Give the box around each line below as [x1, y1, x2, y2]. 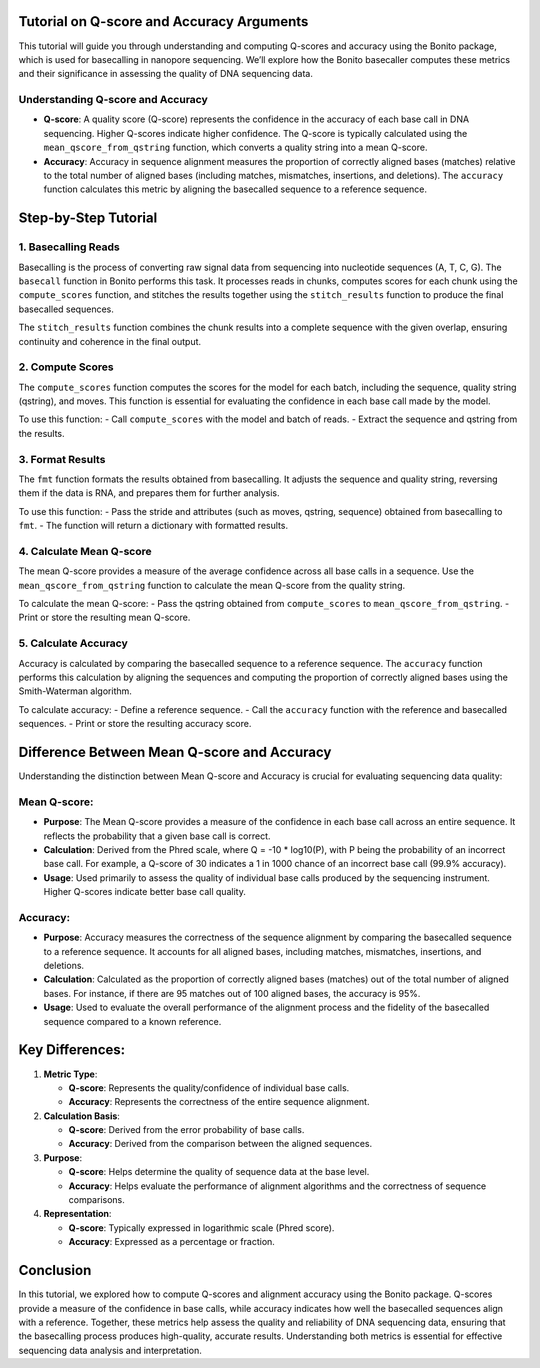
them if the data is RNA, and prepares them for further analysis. [18, 487, 280, 499]
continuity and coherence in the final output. [18, 335, 202, 347]
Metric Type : [43, 1068, 98, 1080]
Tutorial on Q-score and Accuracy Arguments [18, 13, 309, 30]
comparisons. [68, 1194, 125, 1206]
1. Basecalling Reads [18, 240, 120, 254]
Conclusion [18, 1262, 92, 1279]
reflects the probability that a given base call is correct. [43, 830, 271, 842]
